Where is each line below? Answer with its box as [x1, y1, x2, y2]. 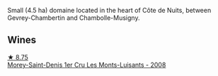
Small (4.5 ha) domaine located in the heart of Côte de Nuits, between [7, 6, 212, 14]
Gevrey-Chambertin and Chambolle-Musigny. [7, 13, 140, 22]
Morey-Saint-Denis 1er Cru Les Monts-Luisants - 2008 [7, 60, 166, 69]
